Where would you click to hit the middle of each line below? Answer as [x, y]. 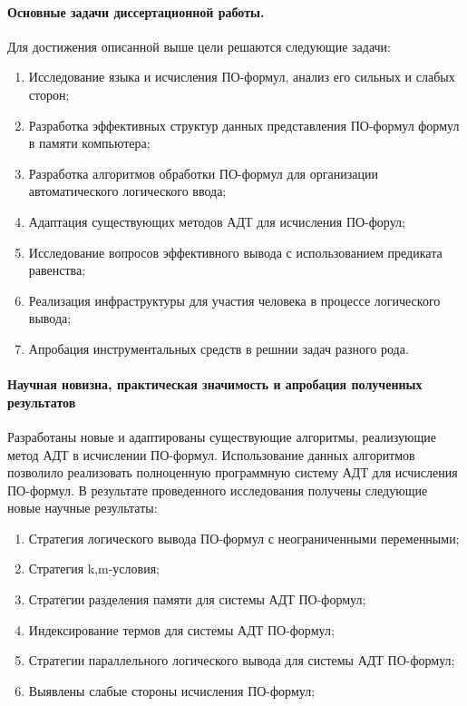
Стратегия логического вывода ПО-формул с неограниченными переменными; [244, 538]
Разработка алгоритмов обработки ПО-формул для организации [203, 173]
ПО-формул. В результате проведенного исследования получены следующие [218, 490]
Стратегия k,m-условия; [94, 569]
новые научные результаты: [83, 508]
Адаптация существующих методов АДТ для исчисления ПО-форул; [217, 221]
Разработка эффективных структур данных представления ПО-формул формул [244, 125]
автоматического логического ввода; [127, 191]
